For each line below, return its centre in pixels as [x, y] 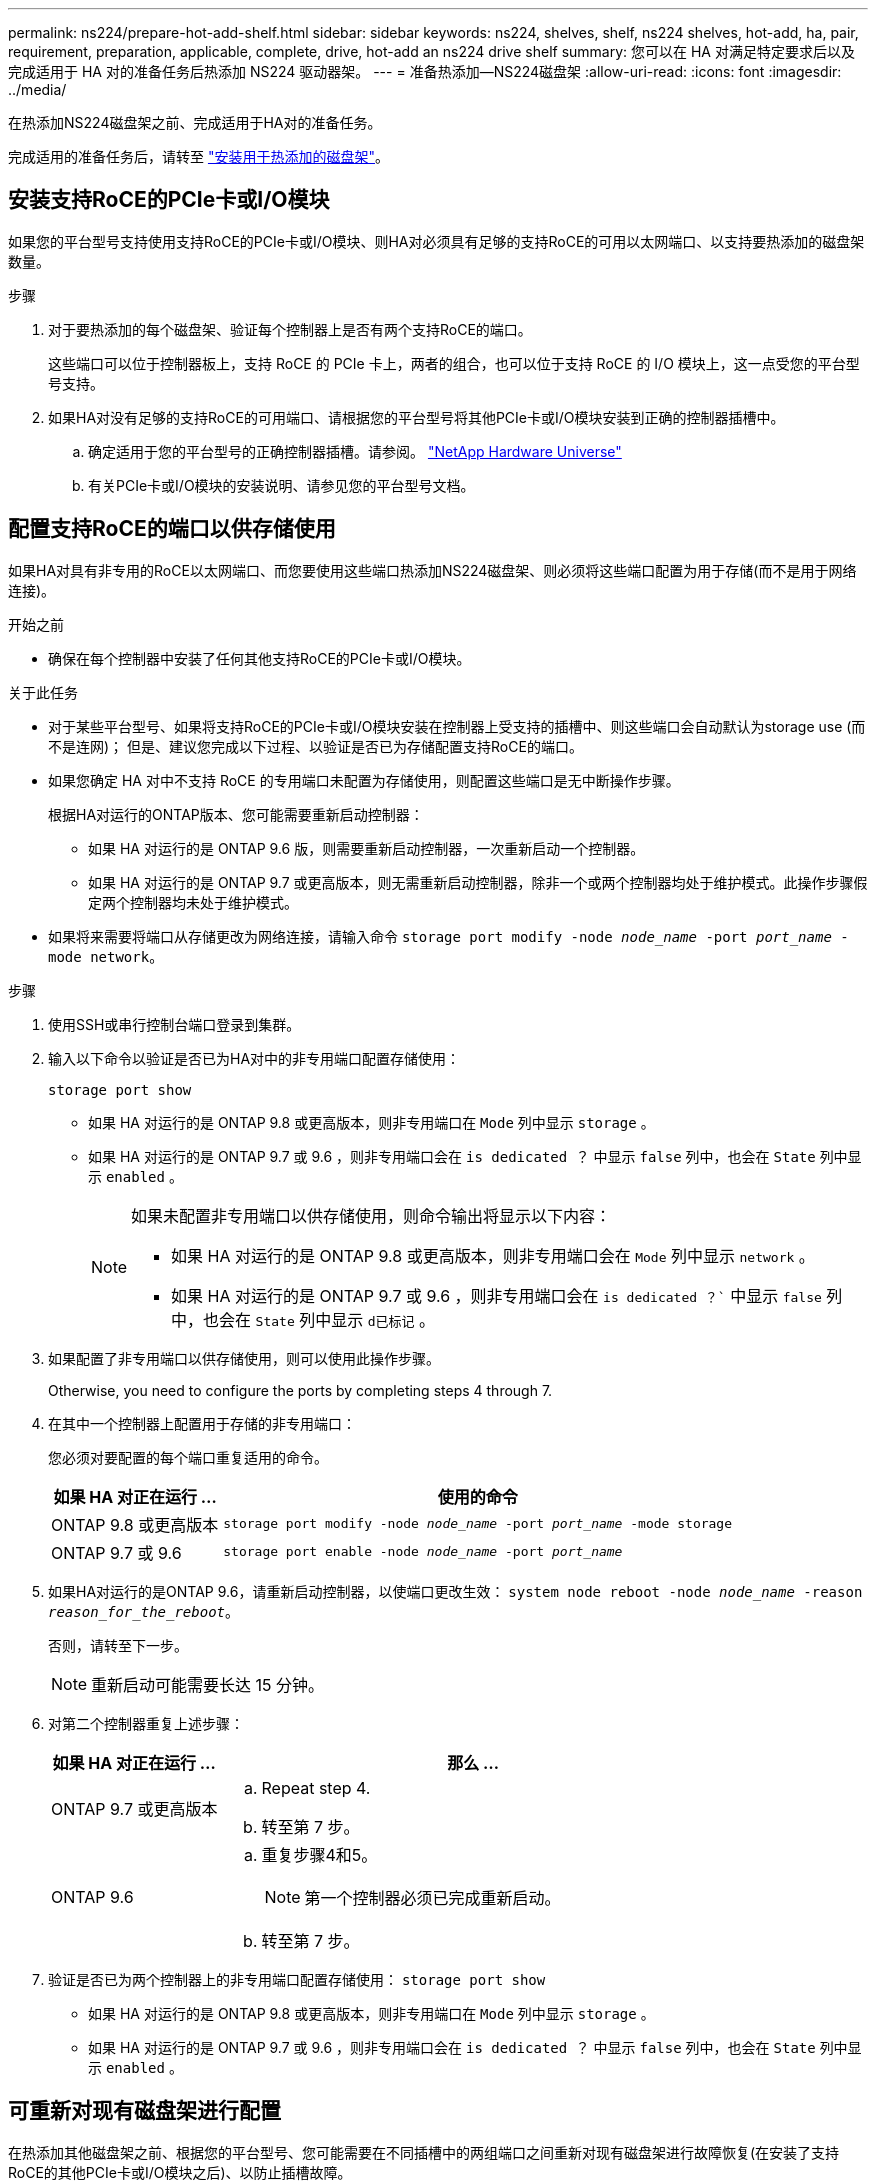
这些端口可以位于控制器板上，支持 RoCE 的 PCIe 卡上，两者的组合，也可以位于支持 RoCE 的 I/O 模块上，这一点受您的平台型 [454, 363]
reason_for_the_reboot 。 [144, 1611]
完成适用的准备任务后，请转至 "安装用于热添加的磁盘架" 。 [198, 156]
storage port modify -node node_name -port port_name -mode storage [478, 1524]
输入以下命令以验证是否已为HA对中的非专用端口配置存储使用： [254, 1058]
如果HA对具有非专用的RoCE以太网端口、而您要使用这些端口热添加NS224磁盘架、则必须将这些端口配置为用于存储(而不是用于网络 [432, 570]
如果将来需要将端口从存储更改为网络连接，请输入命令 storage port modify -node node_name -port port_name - [448, 936]
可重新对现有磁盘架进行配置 [144, 2111]
